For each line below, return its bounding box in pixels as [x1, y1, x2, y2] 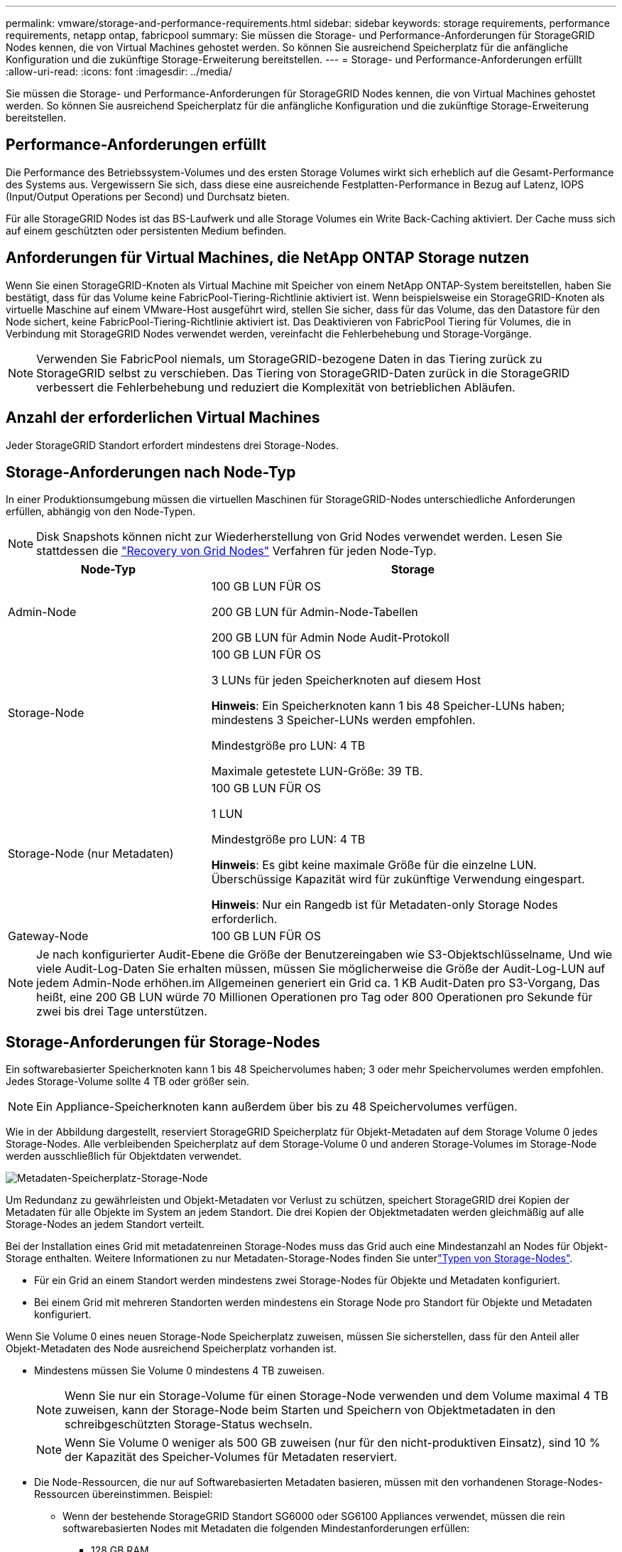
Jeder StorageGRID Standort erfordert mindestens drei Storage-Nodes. [6, 438, 339, 451]
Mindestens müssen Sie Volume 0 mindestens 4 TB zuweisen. [34, 1364, 324, 1377]
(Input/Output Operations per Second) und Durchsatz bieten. [6, 190, 290, 203]
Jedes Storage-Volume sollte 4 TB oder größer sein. [6, 1075, 250, 1088]
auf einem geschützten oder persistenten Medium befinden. [6, 224, 287, 237]
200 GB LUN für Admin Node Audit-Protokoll [211, 630, 449, 645]
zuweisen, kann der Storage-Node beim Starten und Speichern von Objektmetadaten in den [65, 1403, 556, 1418]
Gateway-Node [8, 929, 89, 944]
